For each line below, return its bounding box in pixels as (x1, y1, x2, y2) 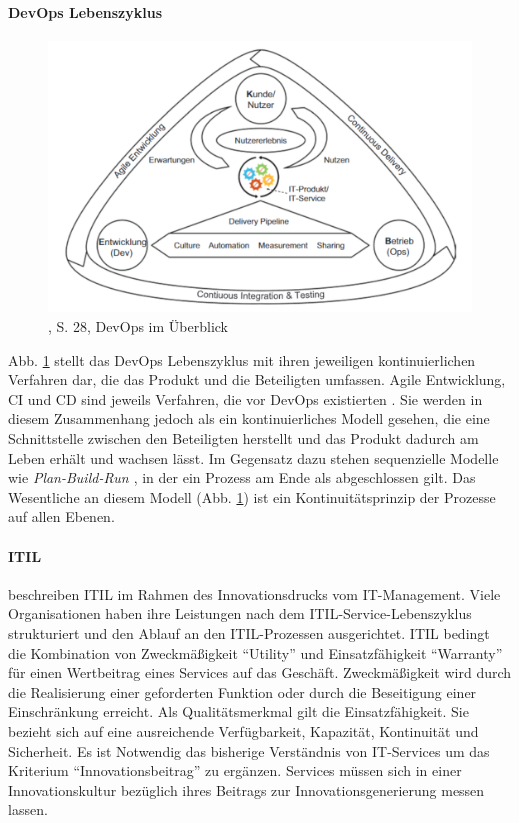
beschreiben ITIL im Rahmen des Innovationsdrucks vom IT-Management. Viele (8, 583, 501, 604)
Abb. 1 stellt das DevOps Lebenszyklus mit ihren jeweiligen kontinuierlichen (8, 349, 476, 370)
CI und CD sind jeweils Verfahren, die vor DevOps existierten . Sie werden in (8, 388, 483, 409)
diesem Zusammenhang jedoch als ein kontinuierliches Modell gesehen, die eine (8, 408, 490, 429)
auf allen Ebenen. (8, 506, 115, 527)
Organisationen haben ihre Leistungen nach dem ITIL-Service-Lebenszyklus (8, 603, 472, 624)
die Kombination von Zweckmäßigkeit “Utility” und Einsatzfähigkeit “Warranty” (8, 642, 503, 663)
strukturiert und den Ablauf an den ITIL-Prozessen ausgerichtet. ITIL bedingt (8, 622, 490, 643)
